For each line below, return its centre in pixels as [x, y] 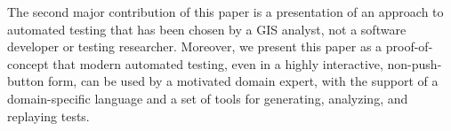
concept [28, 63]
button [26, 81]
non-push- [415, 63]
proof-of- [409, 46]
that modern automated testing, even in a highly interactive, [218, 63]
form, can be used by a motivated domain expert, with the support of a [243, 81]
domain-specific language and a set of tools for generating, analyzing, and [208, 98]
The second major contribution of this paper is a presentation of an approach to [225, 12]
